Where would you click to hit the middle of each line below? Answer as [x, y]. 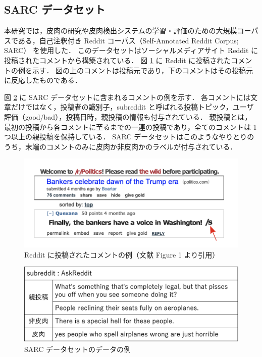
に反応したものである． [43, 80]
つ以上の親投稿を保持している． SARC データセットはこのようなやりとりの [129, 137]
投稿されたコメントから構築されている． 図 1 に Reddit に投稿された [118, 60]
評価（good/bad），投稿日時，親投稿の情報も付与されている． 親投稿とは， [128, 116]
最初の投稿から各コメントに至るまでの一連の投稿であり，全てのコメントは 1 [130, 126]
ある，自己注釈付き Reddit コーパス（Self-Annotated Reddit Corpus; [128, 40]
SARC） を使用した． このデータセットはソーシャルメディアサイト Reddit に [131, 50]
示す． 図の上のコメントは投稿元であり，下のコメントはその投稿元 [142, 70]
